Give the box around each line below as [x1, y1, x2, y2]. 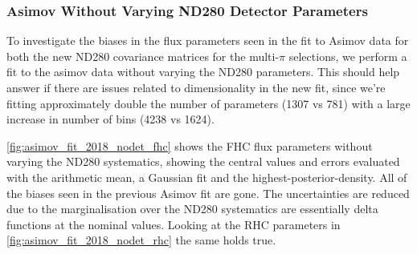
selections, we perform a [288, 47, 407, 64]
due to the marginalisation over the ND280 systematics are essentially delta [6, 200, 378, 217]
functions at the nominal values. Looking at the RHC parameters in [6, 216, 341, 232]
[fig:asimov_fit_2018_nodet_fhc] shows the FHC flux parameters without [6, 137, 373, 154]
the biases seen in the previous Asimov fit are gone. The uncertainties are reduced [6, 184, 410, 201]
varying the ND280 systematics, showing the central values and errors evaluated [6, 153, 400, 170]
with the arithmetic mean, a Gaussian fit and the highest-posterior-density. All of [6, 168, 407, 185]
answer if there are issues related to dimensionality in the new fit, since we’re [6, 79, 386, 95]
